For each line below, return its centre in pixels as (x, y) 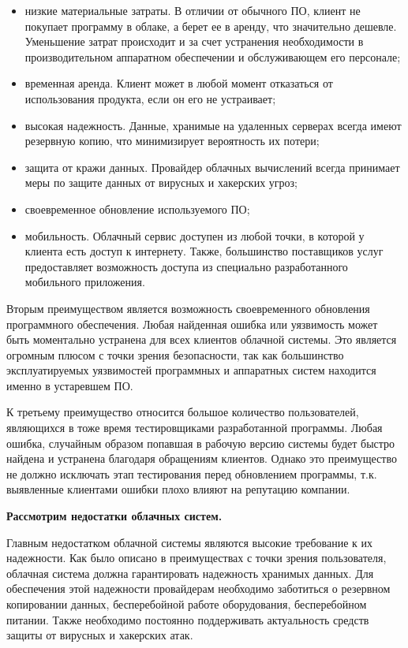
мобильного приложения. (85, 282)
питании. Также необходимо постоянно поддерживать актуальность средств (188, 619)
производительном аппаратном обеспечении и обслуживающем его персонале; (213, 56)
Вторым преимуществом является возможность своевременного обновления (188, 308)
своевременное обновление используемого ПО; (137, 209)
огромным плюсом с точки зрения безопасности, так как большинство (175, 354)
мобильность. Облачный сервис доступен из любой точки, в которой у (195, 235)
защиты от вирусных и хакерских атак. (100, 635)
